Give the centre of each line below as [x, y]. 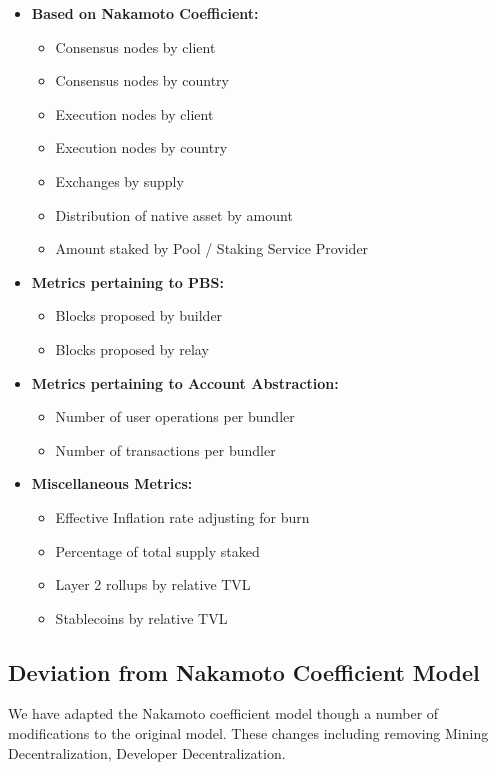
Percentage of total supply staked [157, 550]
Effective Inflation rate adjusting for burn [182, 516]
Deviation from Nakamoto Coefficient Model [244, 671]
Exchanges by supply [119, 180]
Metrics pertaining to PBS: [127, 281]
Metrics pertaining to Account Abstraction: [185, 382]
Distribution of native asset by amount [174, 214]
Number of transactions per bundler [165, 449]
